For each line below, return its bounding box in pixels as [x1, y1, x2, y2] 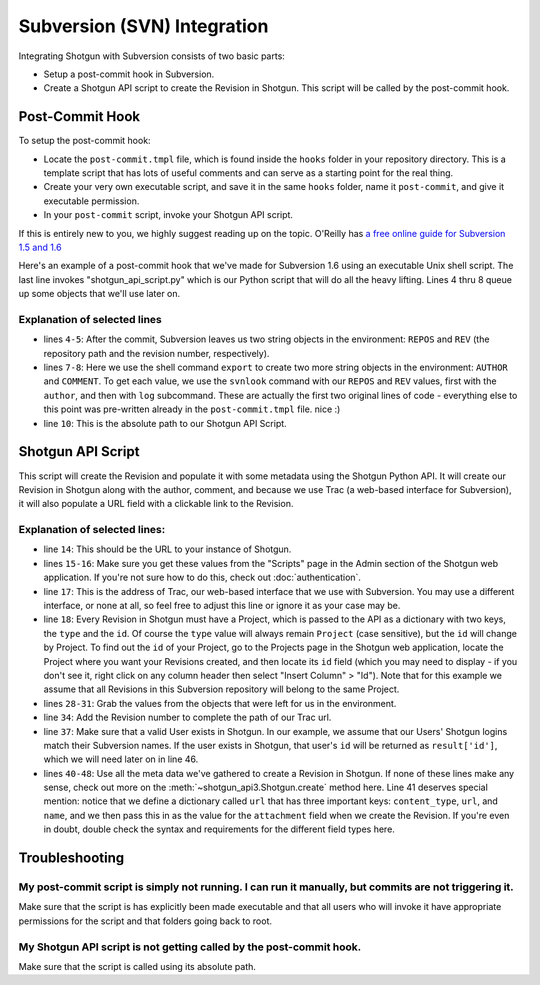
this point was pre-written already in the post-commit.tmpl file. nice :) [43, 403, 341, 415]
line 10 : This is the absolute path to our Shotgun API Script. [43, 417, 287, 429]
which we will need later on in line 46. [43, 753, 199, 765]
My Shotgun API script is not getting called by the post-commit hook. [18, 940, 362, 954]
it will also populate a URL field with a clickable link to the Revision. [18, 498, 294, 510]
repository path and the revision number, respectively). [43, 347, 270, 359]
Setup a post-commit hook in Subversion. [43, 68, 215, 80]
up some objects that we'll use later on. [18, 288, 181, 300]
